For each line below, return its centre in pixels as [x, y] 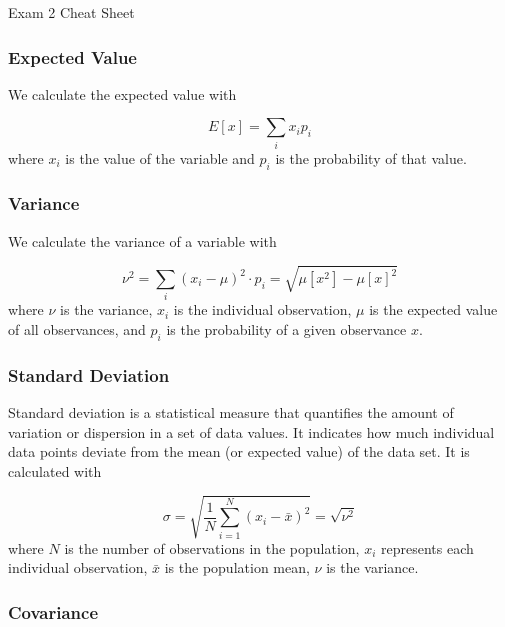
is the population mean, [237, 567]
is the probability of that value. [371, 157]
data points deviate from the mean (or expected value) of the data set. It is [239, 451]
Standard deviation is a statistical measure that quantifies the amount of [231, 411]
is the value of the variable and [160, 157]
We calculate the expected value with [122, 93]
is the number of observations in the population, [212, 547]
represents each [427, 547]
